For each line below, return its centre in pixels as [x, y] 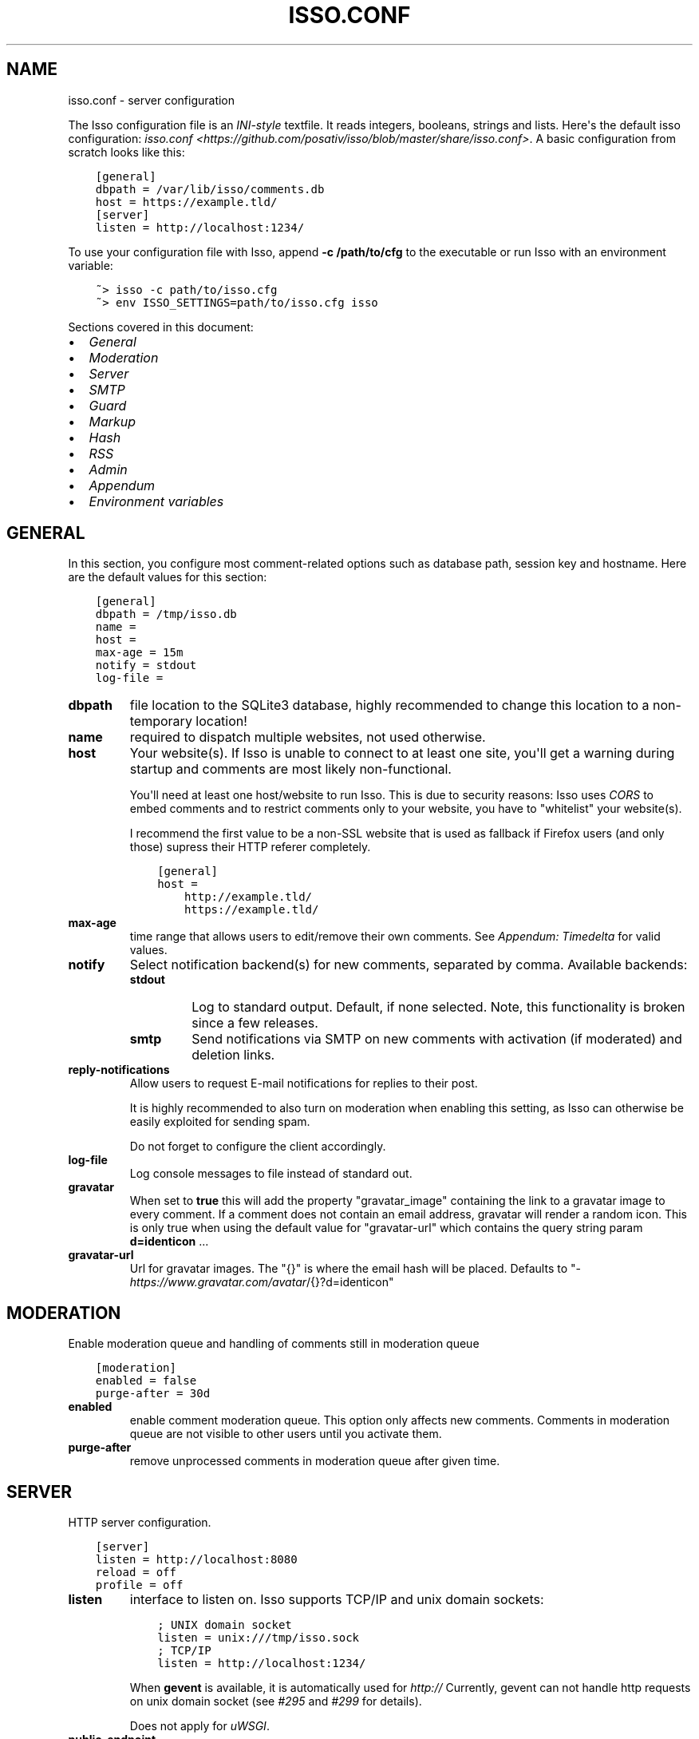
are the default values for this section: [168, 577]
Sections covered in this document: [161, 327]
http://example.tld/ [248, 897]
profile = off [139, 1585]
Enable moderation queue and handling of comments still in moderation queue [274, 1344]
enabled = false [146, 1381]
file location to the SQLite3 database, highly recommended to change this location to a [389, 705]
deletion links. [233, 1055]
